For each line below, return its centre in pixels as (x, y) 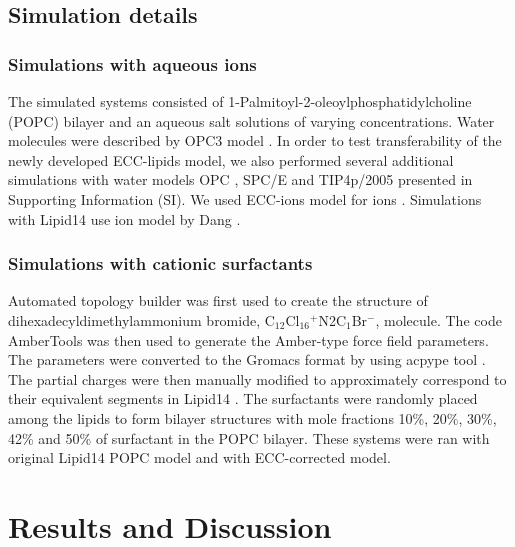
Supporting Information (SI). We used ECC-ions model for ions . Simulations (245, 198)
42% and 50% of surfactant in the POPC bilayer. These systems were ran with (249, 437)
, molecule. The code (438, 319)
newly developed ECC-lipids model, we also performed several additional (231, 159)
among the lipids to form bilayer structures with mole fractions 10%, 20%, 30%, (252, 417)
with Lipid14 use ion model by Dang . (124, 218)
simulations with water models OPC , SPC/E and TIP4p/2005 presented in (240, 179)
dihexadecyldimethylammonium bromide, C (141, 319)
